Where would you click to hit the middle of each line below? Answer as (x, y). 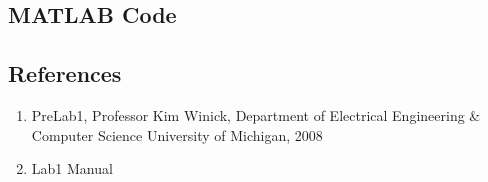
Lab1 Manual (72, 168)
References (65, 73)
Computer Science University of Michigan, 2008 (177, 134)
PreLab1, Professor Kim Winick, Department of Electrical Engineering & (256, 114)
